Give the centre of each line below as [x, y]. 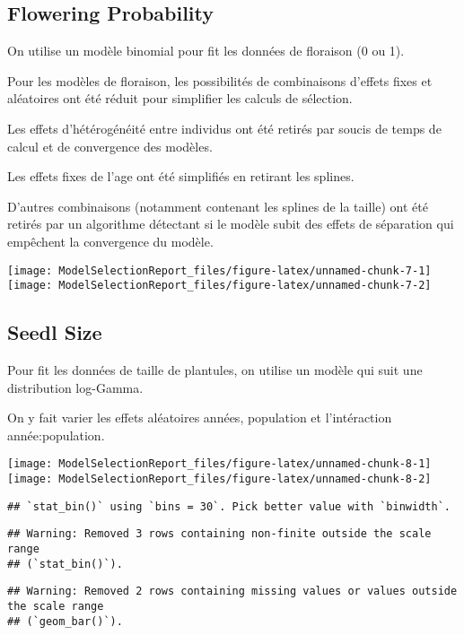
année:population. [56, 435]
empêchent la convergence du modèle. [110, 241]
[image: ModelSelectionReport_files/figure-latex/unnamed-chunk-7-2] [219, 286]
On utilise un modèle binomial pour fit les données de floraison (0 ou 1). [206, 51]
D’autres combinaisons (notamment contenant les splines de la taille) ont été [218, 206]
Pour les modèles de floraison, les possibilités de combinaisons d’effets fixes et [220, 80]
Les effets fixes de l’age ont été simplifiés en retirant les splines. [181, 176]
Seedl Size [55, 332]
